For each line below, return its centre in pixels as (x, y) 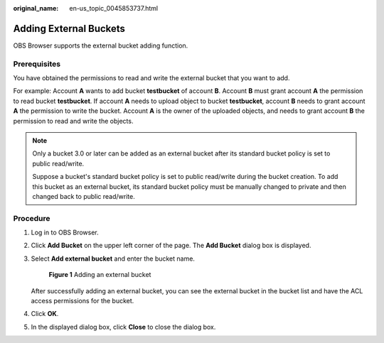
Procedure (32, 218)
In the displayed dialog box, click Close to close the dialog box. (123, 327)
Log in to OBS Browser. (65, 233)
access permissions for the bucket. (82, 301)
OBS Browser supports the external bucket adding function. (101, 45)
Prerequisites (37, 64)
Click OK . (45, 314)
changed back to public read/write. (84, 196)
